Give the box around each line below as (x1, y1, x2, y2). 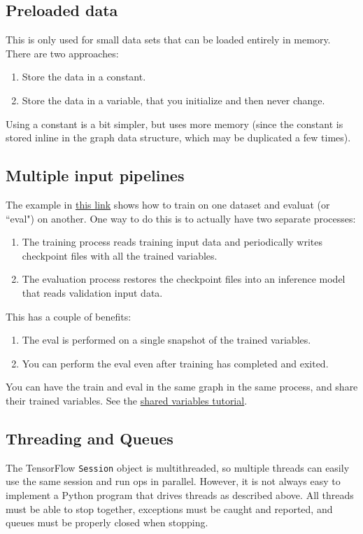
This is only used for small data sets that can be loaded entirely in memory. (6, 32, 331, 47)
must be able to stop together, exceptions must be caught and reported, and (6, 501, 333, 516)
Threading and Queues (6, 427, 173, 449)
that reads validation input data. (22, 285, 163, 300)
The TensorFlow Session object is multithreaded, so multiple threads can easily (6, 460, 350, 475)
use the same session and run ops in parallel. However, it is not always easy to (6, 474, 341, 489)
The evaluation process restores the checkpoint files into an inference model (22, 272, 346, 286)
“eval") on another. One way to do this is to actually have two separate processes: (6, 211, 356, 225)
